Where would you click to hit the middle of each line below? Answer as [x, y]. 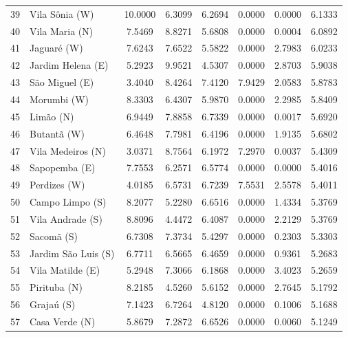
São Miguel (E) [62, 82]
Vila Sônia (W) [62, 13]
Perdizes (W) [57, 185]
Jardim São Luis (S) [72, 253]
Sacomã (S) [54, 236]
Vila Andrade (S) [66, 218]
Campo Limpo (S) [68, 202]
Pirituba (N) [56, 287]
